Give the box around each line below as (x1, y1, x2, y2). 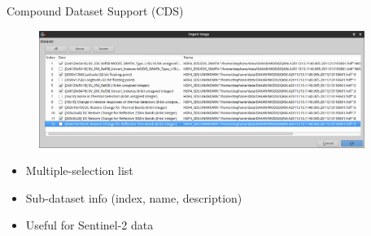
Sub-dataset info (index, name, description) (25, 189, 242, 206)
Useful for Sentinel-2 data (25, 216, 154, 234)
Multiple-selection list (25, 162, 133, 179)
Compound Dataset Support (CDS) (7, 2, 184, 19)
